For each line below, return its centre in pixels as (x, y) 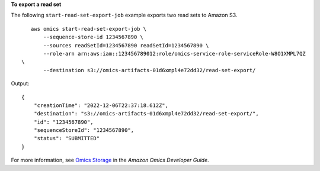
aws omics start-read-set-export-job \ (89, 29)
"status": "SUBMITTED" (67, 138)
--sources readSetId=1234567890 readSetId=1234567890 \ (126, 45)
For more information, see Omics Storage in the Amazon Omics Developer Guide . (110, 160)
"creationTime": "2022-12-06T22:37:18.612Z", (101, 105)
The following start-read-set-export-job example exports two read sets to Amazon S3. (124, 15)
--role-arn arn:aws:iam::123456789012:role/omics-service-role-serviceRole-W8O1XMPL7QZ (175, 54)
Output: (20, 83)
